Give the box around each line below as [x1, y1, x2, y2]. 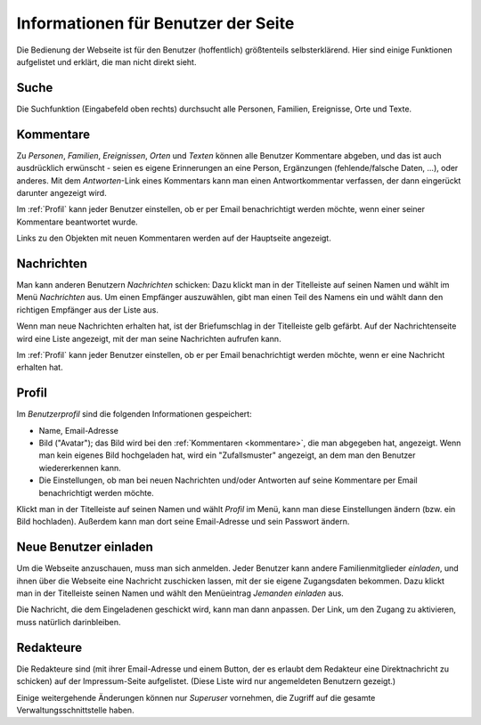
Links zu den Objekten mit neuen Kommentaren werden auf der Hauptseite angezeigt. [16, 232, 331, 244]
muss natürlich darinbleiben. [16, 616, 121, 627]
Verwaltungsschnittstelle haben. [16, 705, 135, 715]
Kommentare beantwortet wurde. [16, 216, 138, 227]
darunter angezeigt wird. [16, 187, 107, 198]
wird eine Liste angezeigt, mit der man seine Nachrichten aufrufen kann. [16, 333, 281, 344]
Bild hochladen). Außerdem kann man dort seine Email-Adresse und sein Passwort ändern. [16, 517, 350, 527]
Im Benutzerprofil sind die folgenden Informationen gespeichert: [16, 409, 253, 420]
